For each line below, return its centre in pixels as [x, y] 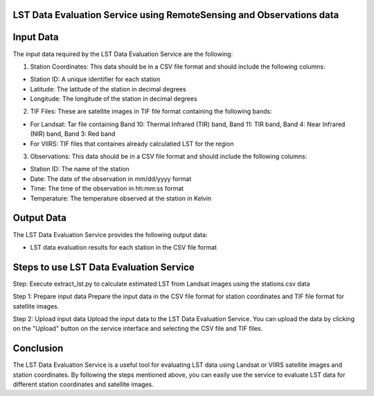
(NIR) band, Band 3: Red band [73, 134]
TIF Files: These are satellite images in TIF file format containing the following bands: [151, 112]
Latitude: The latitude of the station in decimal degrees [108, 89]
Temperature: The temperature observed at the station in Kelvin [121, 198]
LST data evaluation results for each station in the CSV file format [124, 247]
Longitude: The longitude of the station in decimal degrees [114, 99]
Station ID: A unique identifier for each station [95, 79]
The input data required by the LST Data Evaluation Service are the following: [123, 54]
